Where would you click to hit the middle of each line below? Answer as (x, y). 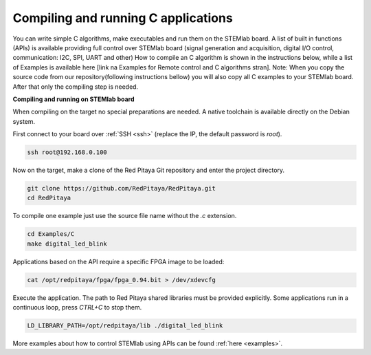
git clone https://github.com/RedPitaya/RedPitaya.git (121, 189)
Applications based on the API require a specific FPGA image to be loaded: (119, 261)
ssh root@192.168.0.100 (67, 152)
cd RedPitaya (49, 198)
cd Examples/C (51, 234)
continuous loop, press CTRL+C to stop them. (77, 308)
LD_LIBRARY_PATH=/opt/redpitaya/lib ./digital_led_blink (125, 326)
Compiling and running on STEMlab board (74, 99)
